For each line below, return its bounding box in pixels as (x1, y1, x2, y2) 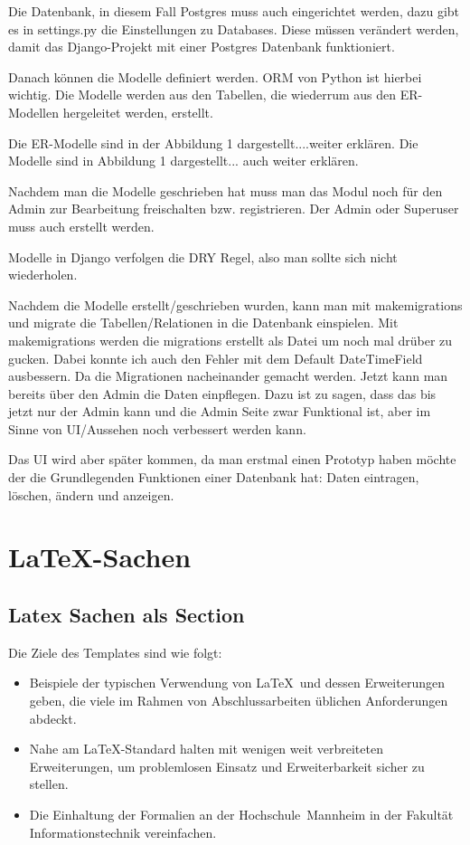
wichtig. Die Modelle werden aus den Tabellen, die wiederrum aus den (8, 85, 397, 104)
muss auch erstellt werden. (8, 216, 155, 235)
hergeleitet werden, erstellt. (62, 102, 213, 121)
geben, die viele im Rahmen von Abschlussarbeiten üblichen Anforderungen (29, 691, 448, 710)
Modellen (8, 102, 60, 121)
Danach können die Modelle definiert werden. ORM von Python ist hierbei (8, 67, 422, 86)
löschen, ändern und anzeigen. (8, 485, 174, 504)
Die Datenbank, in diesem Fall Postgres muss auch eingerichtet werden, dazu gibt (8, 2, 460, 20)
